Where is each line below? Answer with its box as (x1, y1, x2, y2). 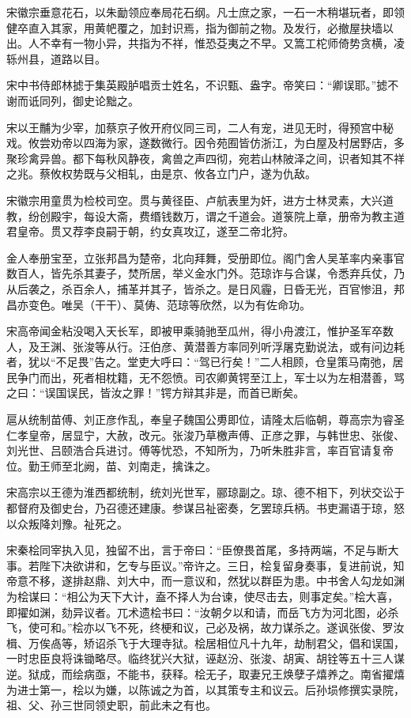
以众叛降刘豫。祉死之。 (6, 515, 128, 531)
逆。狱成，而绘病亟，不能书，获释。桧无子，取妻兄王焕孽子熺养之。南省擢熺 (6, 665, 405, 682)
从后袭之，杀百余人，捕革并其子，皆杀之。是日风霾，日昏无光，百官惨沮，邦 (6, 280, 405, 297)
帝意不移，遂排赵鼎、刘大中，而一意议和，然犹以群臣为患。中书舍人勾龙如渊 (6, 573, 405, 589)
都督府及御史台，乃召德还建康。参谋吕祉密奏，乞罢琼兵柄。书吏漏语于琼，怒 (6, 500, 405, 516)
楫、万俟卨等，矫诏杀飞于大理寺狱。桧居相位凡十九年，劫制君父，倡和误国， (6, 634, 405, 651)
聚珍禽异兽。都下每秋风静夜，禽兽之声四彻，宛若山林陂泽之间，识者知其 (6, 149, 383, 166)
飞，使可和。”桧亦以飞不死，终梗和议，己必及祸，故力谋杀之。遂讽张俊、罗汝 (6, 619, 405, 636)
